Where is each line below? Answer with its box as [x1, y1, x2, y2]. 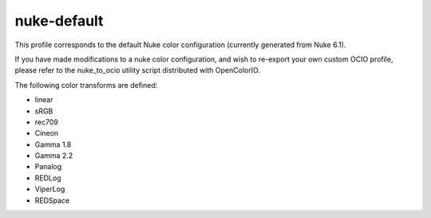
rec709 [34, 117, 59, 127]
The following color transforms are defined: [14, 80, 158, 89]
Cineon [34, 129, 59, 138]
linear [34, 95, 53, 105]
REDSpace [34, 196, 70, 205]
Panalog [34, 162, 62, 172]
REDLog [34, 172, 61, 183]
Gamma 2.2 [34, 151, 73, 161]
